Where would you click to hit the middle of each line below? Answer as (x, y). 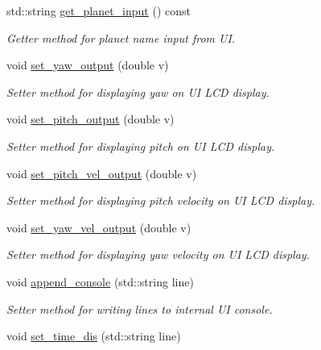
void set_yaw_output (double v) (88, 65)
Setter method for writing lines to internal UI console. (140, 308)
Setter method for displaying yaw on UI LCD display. (138, 92)
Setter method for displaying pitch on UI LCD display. (141, 146)
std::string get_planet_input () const (99, 10)
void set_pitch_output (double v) (91, 119)
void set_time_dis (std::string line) (94, 336)
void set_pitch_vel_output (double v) (102, 173)
